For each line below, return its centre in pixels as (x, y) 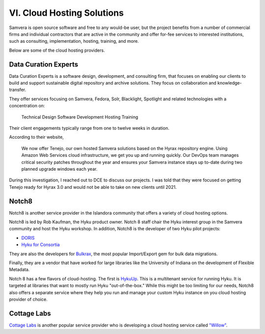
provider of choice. (28, 299)
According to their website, (36, 137)
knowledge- (230, 83)
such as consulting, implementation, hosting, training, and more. (74, 41)
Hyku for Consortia (40, 245)
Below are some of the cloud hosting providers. (57, 50)
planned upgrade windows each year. (59, 169)
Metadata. (19, 270)
